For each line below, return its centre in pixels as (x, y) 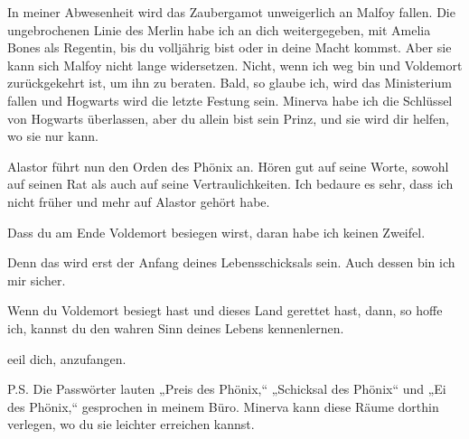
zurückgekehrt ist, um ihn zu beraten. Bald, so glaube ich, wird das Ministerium (230, 83)
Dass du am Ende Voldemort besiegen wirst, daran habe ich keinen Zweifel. (216, 232)
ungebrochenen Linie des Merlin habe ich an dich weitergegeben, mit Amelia (219, 29)
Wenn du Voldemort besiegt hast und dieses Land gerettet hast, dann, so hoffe (225, 310)
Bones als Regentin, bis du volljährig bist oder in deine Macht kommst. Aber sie (230, 47)
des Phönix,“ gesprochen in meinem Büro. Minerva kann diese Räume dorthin (223, 406)
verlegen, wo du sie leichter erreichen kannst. (131, 424)
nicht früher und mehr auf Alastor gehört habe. (139, 201)
